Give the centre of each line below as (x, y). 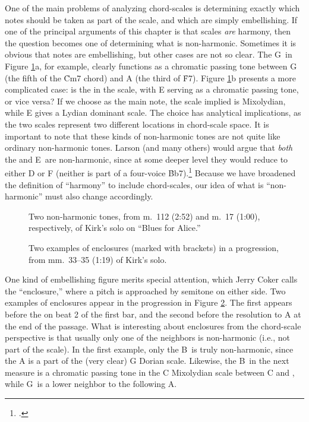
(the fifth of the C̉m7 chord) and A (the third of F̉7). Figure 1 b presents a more (150, 77)
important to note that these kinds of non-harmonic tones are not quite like (143, 136)
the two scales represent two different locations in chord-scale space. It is (137, 124)
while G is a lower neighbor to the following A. (91, 384)
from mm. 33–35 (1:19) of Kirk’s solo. (98, 259)
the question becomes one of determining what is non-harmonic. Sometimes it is (151, 42)
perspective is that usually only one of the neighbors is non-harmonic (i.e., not (148, 337)
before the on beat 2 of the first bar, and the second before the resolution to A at (153, 314)
